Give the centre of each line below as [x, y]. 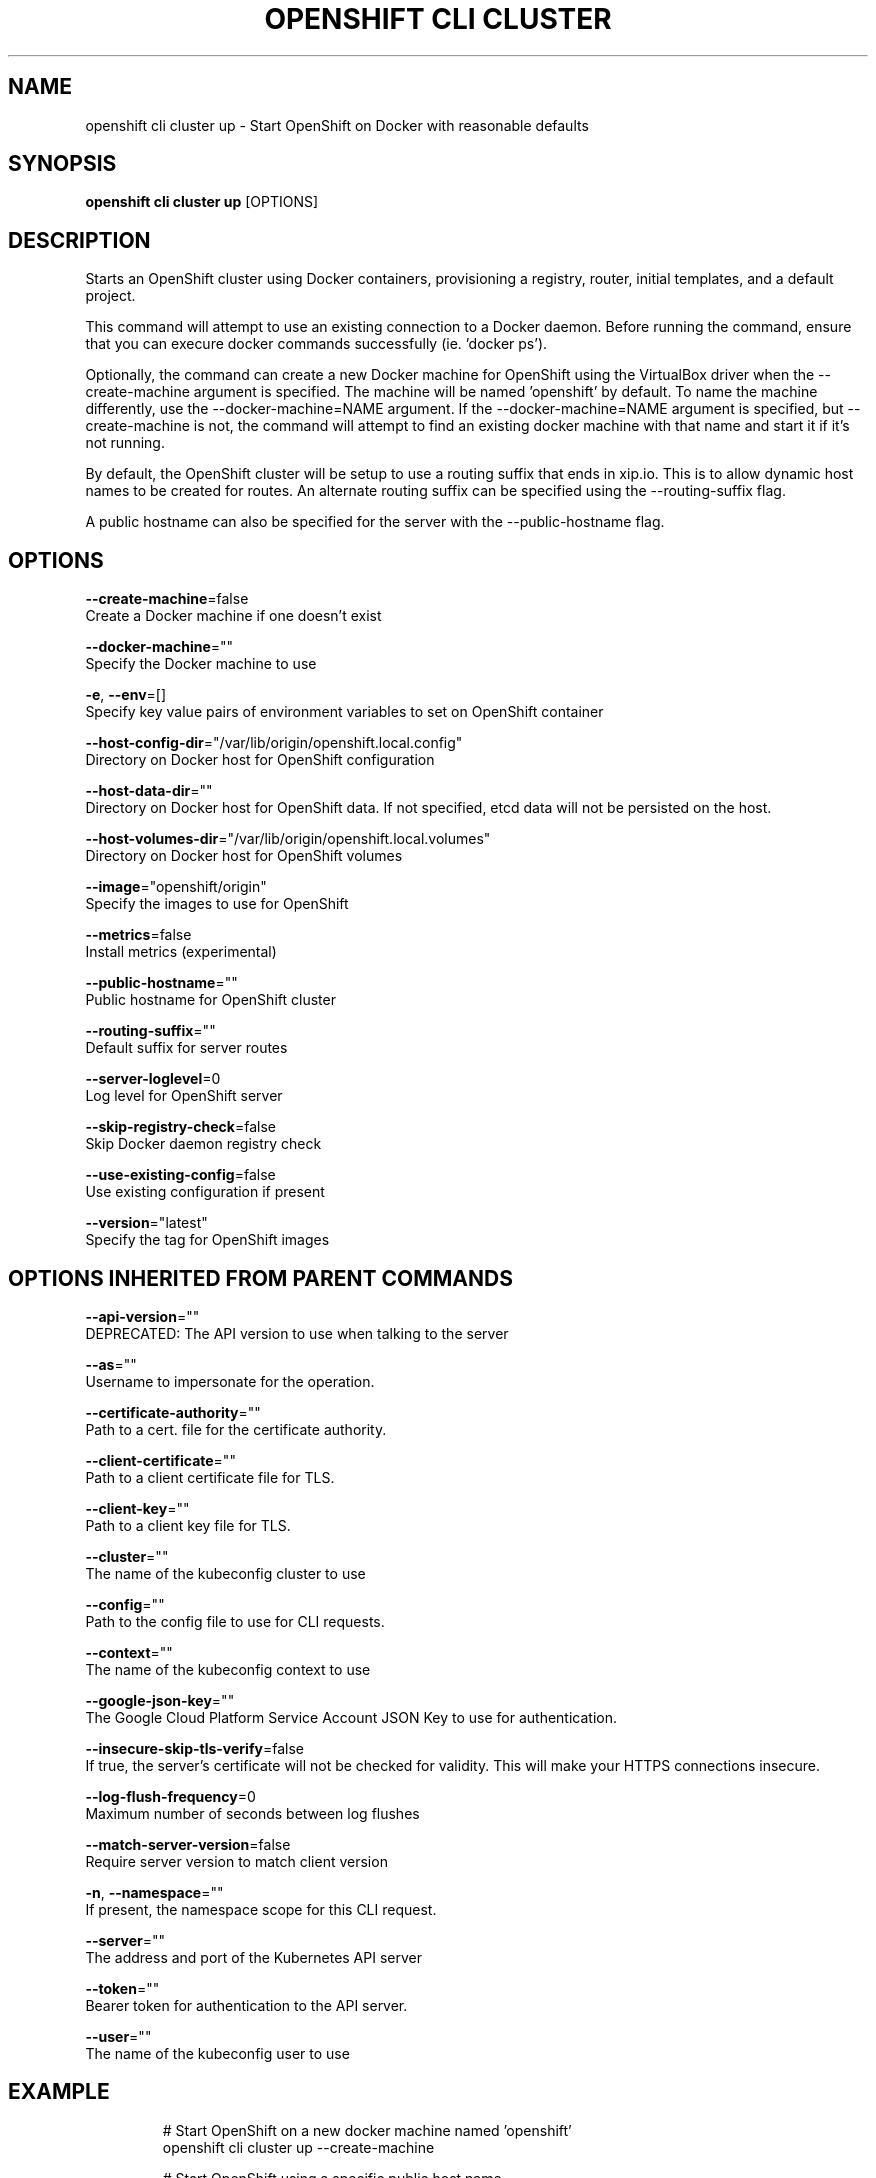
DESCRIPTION [79, 240]
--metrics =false [138, 935]
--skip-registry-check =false [180, 1127]
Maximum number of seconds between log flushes [252, 1813]
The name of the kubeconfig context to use [228, 1669]
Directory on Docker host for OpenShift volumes [244, 856]
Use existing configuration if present [205, 1192]
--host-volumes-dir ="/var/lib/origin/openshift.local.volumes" [288, 839]
